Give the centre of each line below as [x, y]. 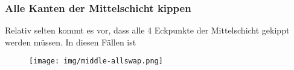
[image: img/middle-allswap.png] [96, 61]
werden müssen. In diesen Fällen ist [71, 42]
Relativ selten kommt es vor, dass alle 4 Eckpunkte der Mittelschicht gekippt [147, 30]
